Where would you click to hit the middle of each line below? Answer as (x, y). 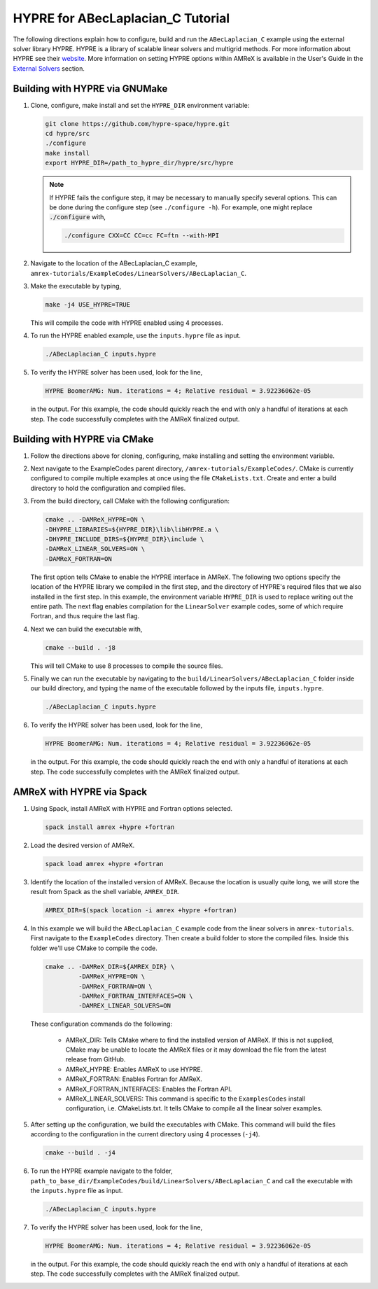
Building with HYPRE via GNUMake (90, 89)
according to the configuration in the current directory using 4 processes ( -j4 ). (145, 1134)
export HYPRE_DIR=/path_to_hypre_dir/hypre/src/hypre (139, 163)
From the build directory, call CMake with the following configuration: (130, 501)
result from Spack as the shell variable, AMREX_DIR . (105, 892)
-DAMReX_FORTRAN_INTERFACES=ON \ (135, 996)
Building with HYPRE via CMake (83, 439)
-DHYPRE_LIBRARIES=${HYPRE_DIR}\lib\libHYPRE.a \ (132, 529)
